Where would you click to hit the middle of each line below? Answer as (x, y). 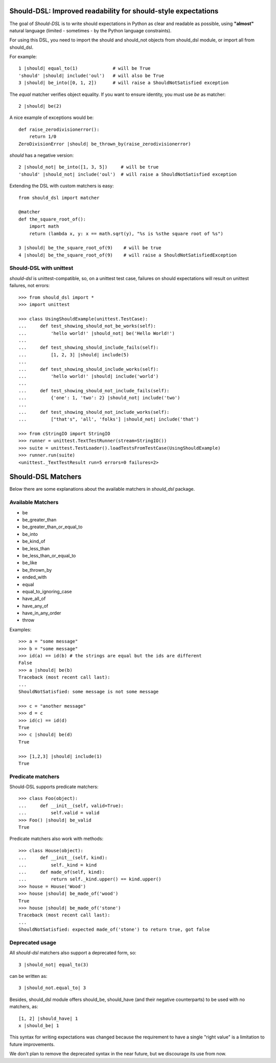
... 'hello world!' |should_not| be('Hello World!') (97, 333)
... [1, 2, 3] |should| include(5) (74, 355)
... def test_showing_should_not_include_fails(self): (94, 390)
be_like (30, 563)
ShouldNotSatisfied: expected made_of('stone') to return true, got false (114, 930)
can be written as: (28, 976)
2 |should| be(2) (40, 106)
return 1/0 (43, 137)
